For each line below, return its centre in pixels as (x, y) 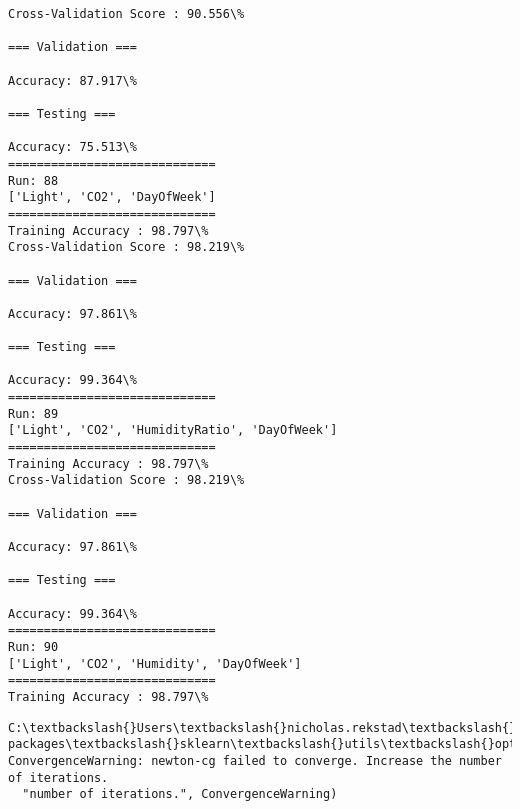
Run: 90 (33, 646)
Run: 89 (33, 413)
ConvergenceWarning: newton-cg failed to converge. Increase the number (255, 760)
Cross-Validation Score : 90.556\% (126, 14)
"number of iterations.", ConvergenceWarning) (180, 794)
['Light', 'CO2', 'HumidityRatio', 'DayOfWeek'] (173, 430)
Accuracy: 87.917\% (72, 80)
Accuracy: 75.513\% (72, 147)
